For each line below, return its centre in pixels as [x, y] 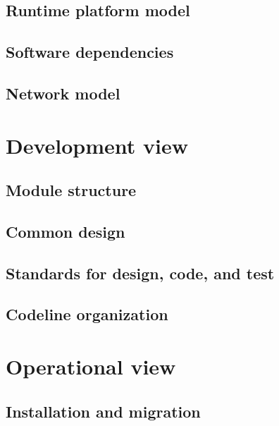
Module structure [71, 190]
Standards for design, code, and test [140, 273]
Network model [63, 93]
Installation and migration [103, 411]
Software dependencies [90, 52]
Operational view [91, 366]
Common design [66, 231]
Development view [97, 145]
